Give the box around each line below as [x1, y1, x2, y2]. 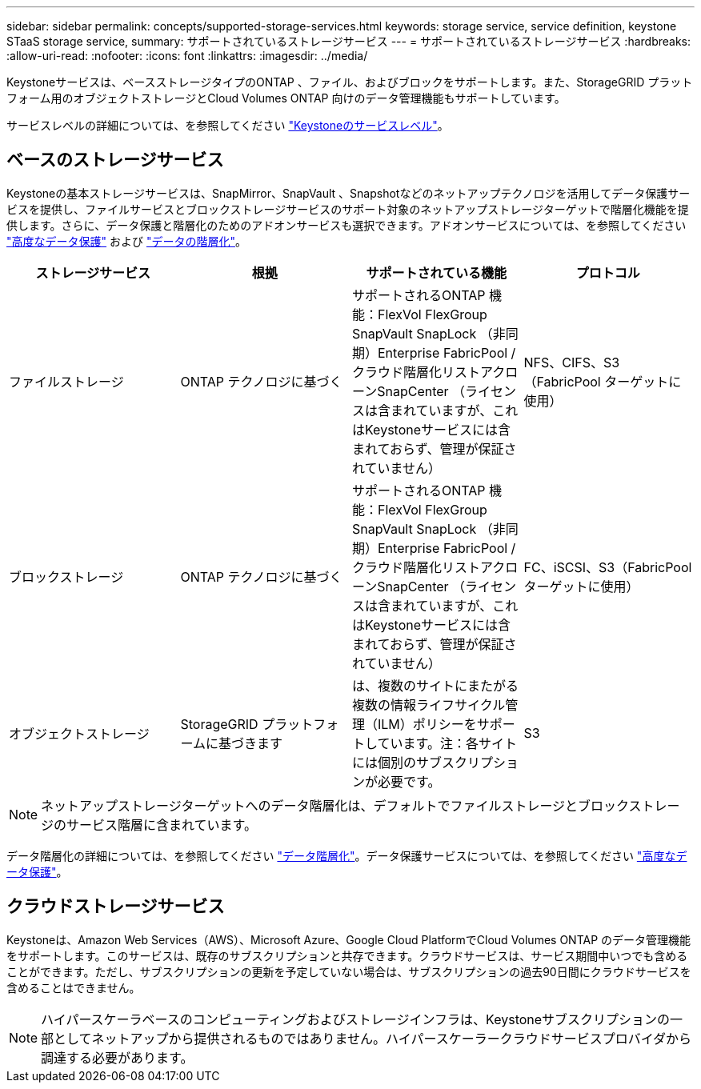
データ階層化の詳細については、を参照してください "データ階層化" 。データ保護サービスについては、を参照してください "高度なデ [6, 848, 687, 863]
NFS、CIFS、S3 [523, 354, 620, 370]
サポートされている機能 [366, 264, 507, 281]
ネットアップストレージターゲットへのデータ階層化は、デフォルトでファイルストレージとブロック [41, 797, 629, 814]
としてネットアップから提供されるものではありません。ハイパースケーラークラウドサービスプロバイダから [54, 1030, 692, 1047]
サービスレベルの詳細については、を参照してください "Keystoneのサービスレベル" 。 [6, 118, 449, 132]
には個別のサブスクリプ [352, 754, 494, 771]
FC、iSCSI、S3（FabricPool [523, 559, 692, 575]
